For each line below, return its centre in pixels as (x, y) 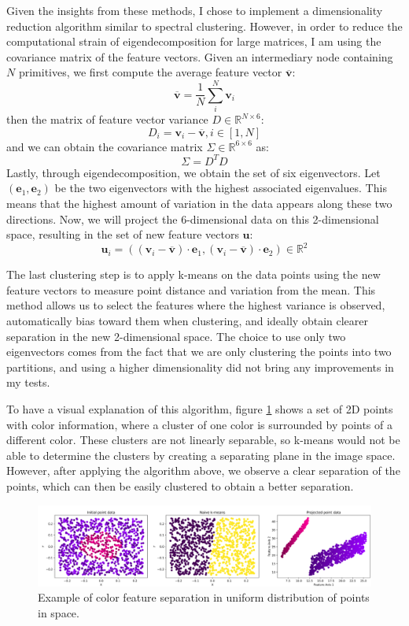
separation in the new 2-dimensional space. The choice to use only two (176, 336)
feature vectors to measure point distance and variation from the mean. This (191, 289)
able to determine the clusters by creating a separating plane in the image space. (201, 455)
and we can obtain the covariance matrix (105, 146)
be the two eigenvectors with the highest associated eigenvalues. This (221, 188)
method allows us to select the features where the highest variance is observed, (196, 305)
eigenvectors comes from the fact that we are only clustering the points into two (199, 352)
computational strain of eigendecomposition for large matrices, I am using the (194, 41)
